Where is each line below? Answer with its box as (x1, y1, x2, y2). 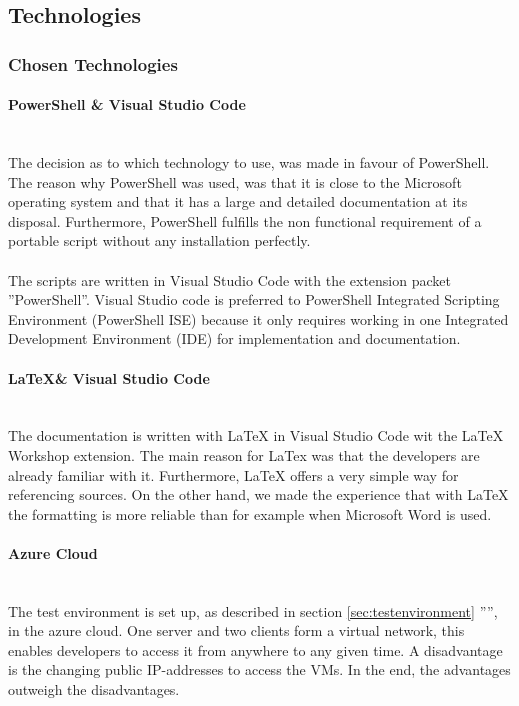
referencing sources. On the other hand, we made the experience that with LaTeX (8, 484, 509, 505)
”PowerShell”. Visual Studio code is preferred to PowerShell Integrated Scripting (8, 289, 500, 310)
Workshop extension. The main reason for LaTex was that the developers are (8, 444, 480, 465)
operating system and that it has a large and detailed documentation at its (8, 191, 468, 212)
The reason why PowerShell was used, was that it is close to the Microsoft (8, 171, 462, 192)
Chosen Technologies (8, 51, 178, 76)
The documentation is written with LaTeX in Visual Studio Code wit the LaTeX (8, 425, 504, 446)
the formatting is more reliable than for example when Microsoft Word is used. (8, 503, 492, 524)
